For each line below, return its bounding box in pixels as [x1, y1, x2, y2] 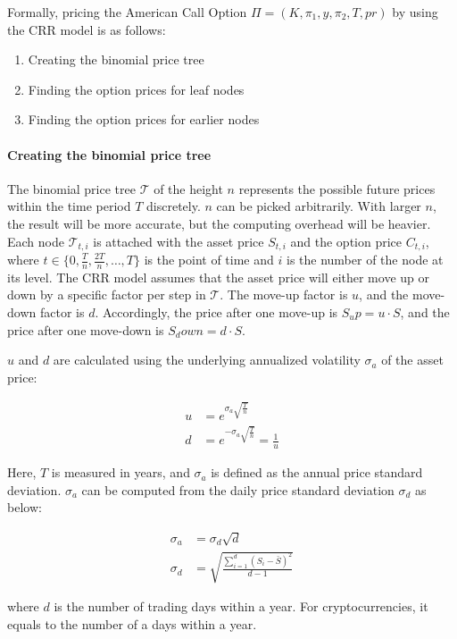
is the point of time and [144, 250, 274, 268]
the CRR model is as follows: [7, 20, 166, 38]
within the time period [7, 197, 131, 215]
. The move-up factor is [220, 285, 348, 304]
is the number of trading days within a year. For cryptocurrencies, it [54, 597, 428, 615]
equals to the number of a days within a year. [7, 614, 257, 633]
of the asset [381, 350, 444, 369]
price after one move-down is [7, 320, 164, 339]
